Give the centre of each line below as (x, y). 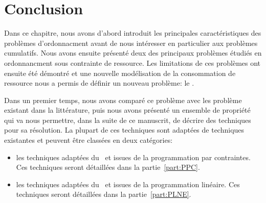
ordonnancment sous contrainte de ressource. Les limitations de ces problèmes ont (132, 62)
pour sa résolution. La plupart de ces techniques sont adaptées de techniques (124, 130)
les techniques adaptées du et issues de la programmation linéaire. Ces (128, 184)
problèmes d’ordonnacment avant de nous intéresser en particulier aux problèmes (131, 43)
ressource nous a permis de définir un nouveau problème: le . (99, 83)
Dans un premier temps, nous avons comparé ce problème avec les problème (123, 100)
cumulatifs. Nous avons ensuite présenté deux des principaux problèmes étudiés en (133, 53)
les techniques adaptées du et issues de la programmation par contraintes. (133, 157)
